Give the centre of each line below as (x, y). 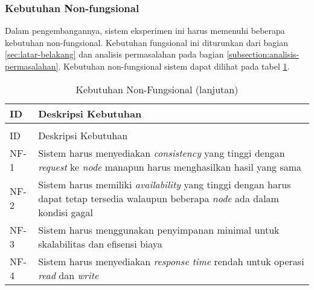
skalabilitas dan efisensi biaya (100, 243)
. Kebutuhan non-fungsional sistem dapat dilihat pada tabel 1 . (174, 66)
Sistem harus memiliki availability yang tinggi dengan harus (165, 184)
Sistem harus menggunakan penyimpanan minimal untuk (159, 229)
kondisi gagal (66, 212)
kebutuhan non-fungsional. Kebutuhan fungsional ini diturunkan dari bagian (147, 42)
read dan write (69, 275)
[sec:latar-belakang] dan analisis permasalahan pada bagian (114, 54)
